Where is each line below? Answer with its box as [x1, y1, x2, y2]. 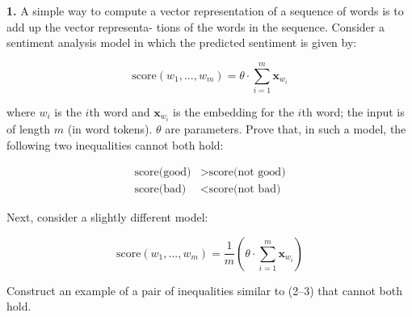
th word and [89, 103, 150, 120]
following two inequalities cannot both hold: [6, 136, 224, 153]
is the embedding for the [173, 103, 294, 120]
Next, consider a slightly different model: [6, 209, 208, 226]
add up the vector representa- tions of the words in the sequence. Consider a [6, 18, 385, 35]
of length [6, 120, 51, 137]
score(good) [134, 167, 191, 179]
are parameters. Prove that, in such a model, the [165, 120, 406, 137]
